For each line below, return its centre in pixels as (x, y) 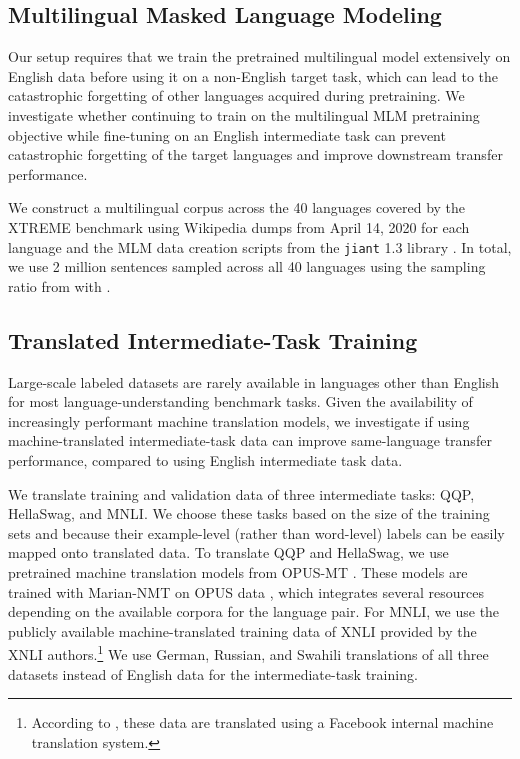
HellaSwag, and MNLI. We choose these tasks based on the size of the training (249, 513)
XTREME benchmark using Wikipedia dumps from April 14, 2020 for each (239, 226)
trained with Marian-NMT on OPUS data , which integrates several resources (246, 591)
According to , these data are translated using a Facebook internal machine (262, 722)
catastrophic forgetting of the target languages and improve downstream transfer (255, 154)
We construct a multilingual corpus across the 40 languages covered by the (237, 207)
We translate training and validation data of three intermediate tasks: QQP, (241, 493)
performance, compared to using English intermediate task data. (205, 459)
